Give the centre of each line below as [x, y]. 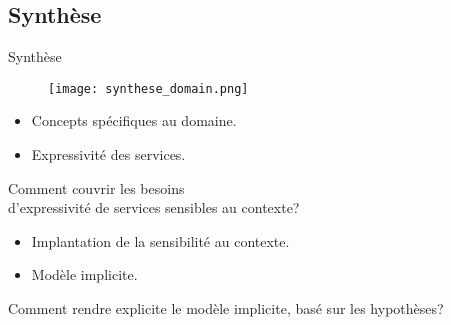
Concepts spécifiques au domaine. [134, 120]
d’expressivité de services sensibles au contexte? [154, 207]
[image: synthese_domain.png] [148, 88]
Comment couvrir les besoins [96, 187]
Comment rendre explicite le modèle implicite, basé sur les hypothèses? [226, 308]
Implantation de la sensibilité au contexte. [160, 240]
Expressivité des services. [108, 154]
